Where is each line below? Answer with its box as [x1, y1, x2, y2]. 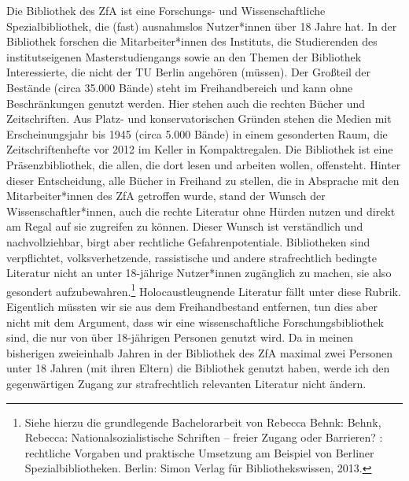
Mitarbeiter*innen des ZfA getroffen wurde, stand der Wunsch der [6, 187, 326, 204]
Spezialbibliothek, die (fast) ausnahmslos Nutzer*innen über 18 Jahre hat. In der [6, 17, 397, 34]
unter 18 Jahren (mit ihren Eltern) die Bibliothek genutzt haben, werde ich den [6, 360, 390, 376]
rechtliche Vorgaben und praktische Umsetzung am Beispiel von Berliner [24, 444, 374, 461]
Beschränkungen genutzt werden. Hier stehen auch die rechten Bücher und [6, 94, 366, 111]
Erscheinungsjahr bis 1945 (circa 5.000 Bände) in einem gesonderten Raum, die [6, 125, 388, 142]
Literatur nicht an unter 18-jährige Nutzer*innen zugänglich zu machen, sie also [6, 265, 392, 281]
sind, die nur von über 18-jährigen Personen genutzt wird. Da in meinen [6, 329, 353, 346]
